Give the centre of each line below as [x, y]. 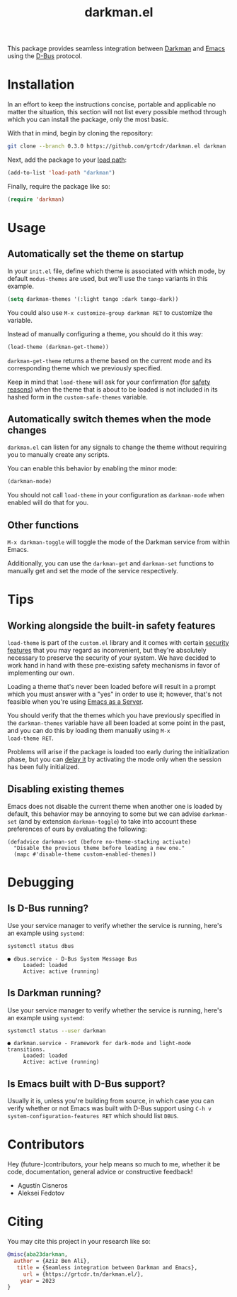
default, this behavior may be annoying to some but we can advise [104, 814]
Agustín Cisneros [43, 1186]
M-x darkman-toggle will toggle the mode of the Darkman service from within [118, 542]
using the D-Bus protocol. [45, 56]
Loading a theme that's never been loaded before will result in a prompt [111, 686]
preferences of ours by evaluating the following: [77, 829]
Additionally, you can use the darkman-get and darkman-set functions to [111, 563]
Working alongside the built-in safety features [111, 625]
